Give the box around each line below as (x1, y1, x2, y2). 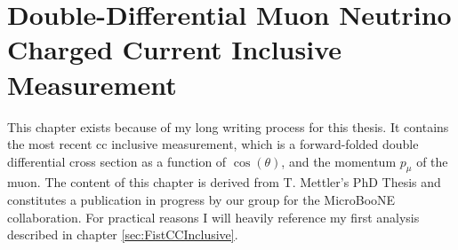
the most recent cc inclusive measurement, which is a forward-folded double (7, 135, 419, 153)
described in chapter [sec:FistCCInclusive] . (7, 225, 238, 244)
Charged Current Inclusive (7, 31, 341, 67)
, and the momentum (281, 152, 397, 170)
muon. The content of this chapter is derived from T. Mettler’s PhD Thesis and (7, 173, 441, 191)
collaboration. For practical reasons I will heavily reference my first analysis (7, 207, 420, 226)
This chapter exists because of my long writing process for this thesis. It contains (7, 117, 449, 136)
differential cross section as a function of (7, 152, 227, 170)
